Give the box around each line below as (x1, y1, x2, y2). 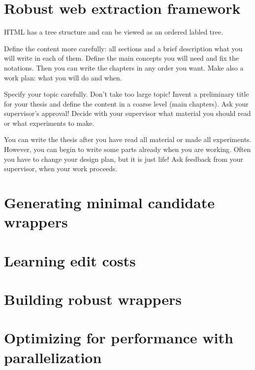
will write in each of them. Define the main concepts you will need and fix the (4, 53, 239, 63)
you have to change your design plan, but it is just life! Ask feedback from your (4, 153, 243, 164)
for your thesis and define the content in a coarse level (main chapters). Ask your (4, 98, 249, 109)
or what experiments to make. (4, 117, 95, 128)
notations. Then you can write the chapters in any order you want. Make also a (4, 62, 244, 73)
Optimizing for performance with (4, 328, 233, 348)
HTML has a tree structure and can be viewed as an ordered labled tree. (4, 27, 223, 37)
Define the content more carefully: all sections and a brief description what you (4, 43, 243, 53)
